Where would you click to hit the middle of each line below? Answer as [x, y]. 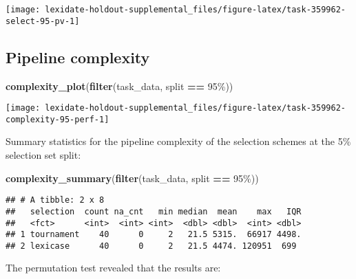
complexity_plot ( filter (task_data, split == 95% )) [119, 86]
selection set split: [43, 155]
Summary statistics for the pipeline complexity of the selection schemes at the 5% [178, 141]
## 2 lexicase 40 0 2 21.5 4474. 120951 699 [151, 246]
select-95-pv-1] [43, 21]
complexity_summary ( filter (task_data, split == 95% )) [132, 178]
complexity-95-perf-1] [57, 119]
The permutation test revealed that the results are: [113, 268]
